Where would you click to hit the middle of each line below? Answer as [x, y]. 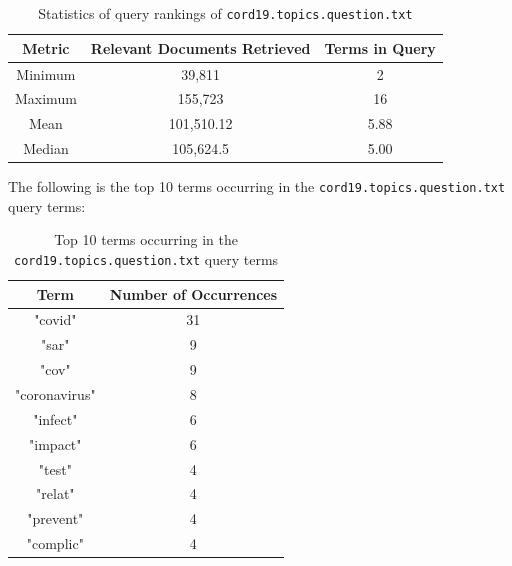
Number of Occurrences [193, 293]
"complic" [55, 543]
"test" [55, 468]
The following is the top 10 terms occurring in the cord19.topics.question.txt [257, 186]
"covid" [55, 319]
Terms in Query [380, 47]
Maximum [46, 98]
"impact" [55, 443]
